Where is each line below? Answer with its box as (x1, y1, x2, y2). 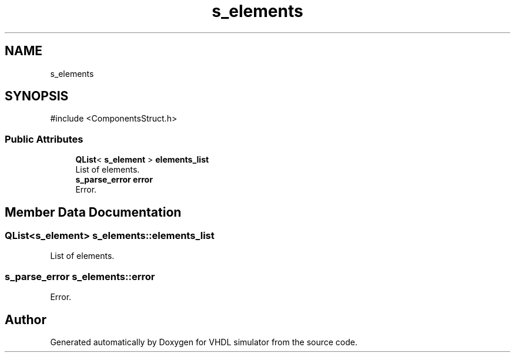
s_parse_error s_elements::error (5, 270, 155, 282)
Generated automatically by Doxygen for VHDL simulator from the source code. (50, 337, 358, 347)
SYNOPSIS (5, 89, 69, 104)
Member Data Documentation (5, 204, 182, 220)
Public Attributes (5, 133, 83, 145)
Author (5, 312, 46, 327)
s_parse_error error (75, 174, 153, 185)
